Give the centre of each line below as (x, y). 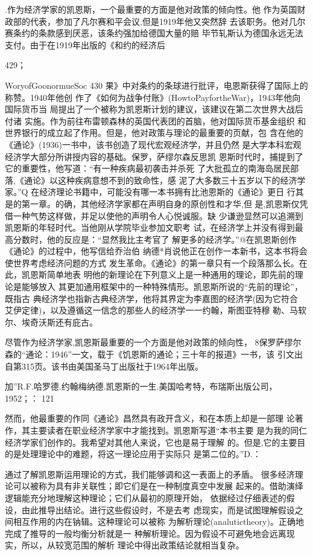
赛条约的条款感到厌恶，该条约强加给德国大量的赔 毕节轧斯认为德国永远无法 (154, 33)
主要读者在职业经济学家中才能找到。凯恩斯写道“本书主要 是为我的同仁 (169, 430)
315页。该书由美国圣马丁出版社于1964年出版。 (112, 366)
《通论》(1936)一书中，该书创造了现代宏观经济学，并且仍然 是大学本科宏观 (153, 144)
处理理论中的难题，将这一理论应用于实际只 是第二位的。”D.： (141, 454)
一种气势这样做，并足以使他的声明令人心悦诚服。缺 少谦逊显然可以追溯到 (158, 215)
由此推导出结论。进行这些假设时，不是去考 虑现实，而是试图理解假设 (158, 509)
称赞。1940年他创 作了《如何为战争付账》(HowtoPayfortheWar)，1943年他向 (153, 97)
